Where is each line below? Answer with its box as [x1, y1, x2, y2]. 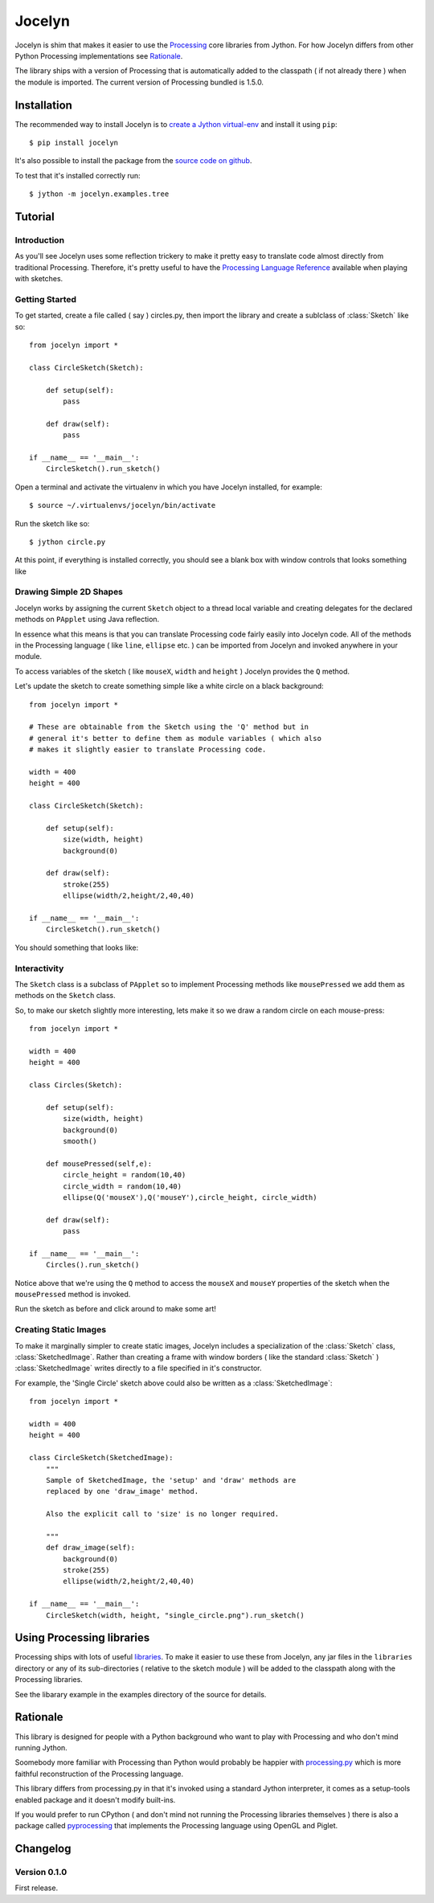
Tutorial [14, 210, 55, 223]
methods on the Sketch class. [14, 991, 116, 1001]
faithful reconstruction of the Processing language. [14, 1769, 184, 1778]
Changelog [14, 1842, 72, 1856]
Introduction [14, 234, 64, 245]
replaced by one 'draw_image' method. [45, 1487, 199, 1496]
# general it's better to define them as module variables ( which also [29, 734, 321, 743]
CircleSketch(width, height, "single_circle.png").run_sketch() [45, 1610, 305, 1619]
